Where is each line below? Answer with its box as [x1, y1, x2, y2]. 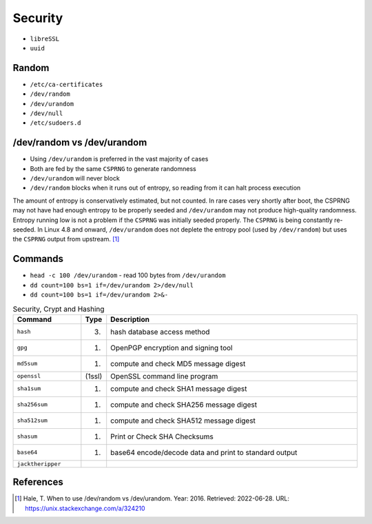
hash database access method [110, 327, 210, 336]
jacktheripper [17, 460, 61, 467]
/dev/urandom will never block [30, 174, 120, 183]
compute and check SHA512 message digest [110, 416, 256, 425]
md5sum [17, 360, 38, 367]
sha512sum [17, 417, 48, 424]
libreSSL [30, 34, 60, 43]
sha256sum [17, 401, 48, 408]
